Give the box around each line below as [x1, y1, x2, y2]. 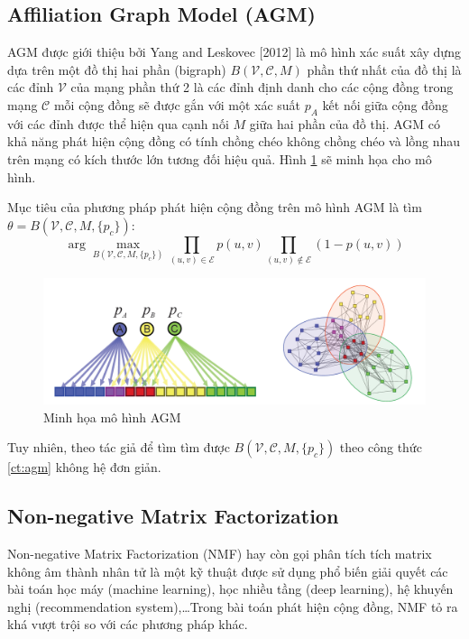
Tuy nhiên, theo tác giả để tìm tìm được [7, 438, 230, 457]
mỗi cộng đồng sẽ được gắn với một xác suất [53, 95, 301, 114]
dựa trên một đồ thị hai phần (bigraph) [7, 60, 226, 79]
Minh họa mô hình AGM [43, 407, 181, 426]
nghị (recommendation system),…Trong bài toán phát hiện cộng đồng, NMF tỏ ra [7, 597, 458, 616]
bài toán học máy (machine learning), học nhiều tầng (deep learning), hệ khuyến [7, 579, 454, 598]
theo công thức [339, 438, 422, 457]
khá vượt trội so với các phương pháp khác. [7, 615, 248, 634]
